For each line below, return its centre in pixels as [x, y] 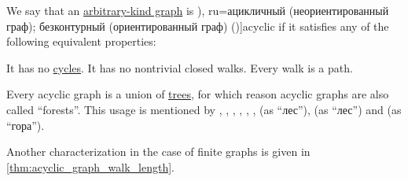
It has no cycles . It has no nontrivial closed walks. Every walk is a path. [180, 67]
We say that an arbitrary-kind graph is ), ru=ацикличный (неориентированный [198, 10]
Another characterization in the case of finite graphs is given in [158, 151]
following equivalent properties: [81, 41]
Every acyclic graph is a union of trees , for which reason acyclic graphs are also [198, 94]
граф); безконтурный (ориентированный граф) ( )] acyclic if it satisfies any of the [198, 26]
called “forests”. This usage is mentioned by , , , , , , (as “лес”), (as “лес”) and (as [204, 109]
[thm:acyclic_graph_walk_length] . [90, 166]
